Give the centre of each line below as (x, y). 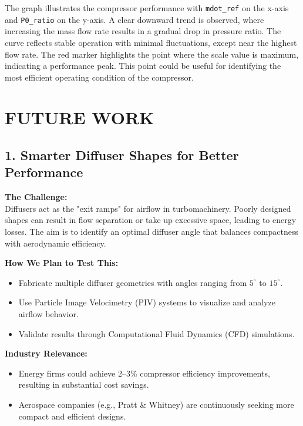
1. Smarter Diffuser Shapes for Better (122, 155)
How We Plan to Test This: (62, 263)
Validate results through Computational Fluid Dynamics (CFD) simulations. (156, 333)
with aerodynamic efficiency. (55, 243)
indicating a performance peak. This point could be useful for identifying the (143, 66)
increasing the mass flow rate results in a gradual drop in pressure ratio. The (143, 31)
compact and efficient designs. (72, 416)
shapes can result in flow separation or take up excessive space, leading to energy (151, 220)
